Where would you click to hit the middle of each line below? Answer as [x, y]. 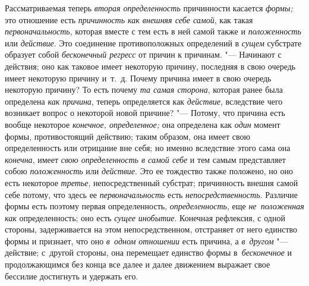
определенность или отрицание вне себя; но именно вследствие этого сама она [148, 148]
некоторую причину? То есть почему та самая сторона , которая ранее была [144, 89]
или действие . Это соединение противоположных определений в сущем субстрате [153, 43]
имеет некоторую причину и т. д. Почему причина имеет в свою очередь [138, 78]
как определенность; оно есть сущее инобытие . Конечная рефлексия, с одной [145, 217]
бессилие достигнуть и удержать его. [72, 276]
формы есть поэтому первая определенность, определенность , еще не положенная [154, 206]
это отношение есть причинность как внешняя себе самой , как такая [129, 19]
